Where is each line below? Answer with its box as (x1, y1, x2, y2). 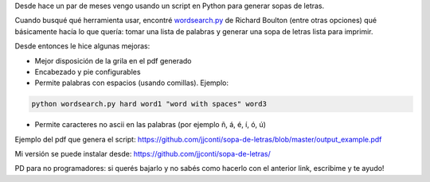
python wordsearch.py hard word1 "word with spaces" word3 (31, 99, 267, 109)
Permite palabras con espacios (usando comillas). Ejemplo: (34, 78, 229, 87)
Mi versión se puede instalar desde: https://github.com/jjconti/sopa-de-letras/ (14, 149, 271, 159)
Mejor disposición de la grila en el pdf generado (34, 56, 192, 65)
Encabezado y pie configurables (34, 67, 141, 76)
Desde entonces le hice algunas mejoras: (14, 41, 150, 51)
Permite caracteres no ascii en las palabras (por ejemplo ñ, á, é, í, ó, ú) (34, 120, 267, 130)
